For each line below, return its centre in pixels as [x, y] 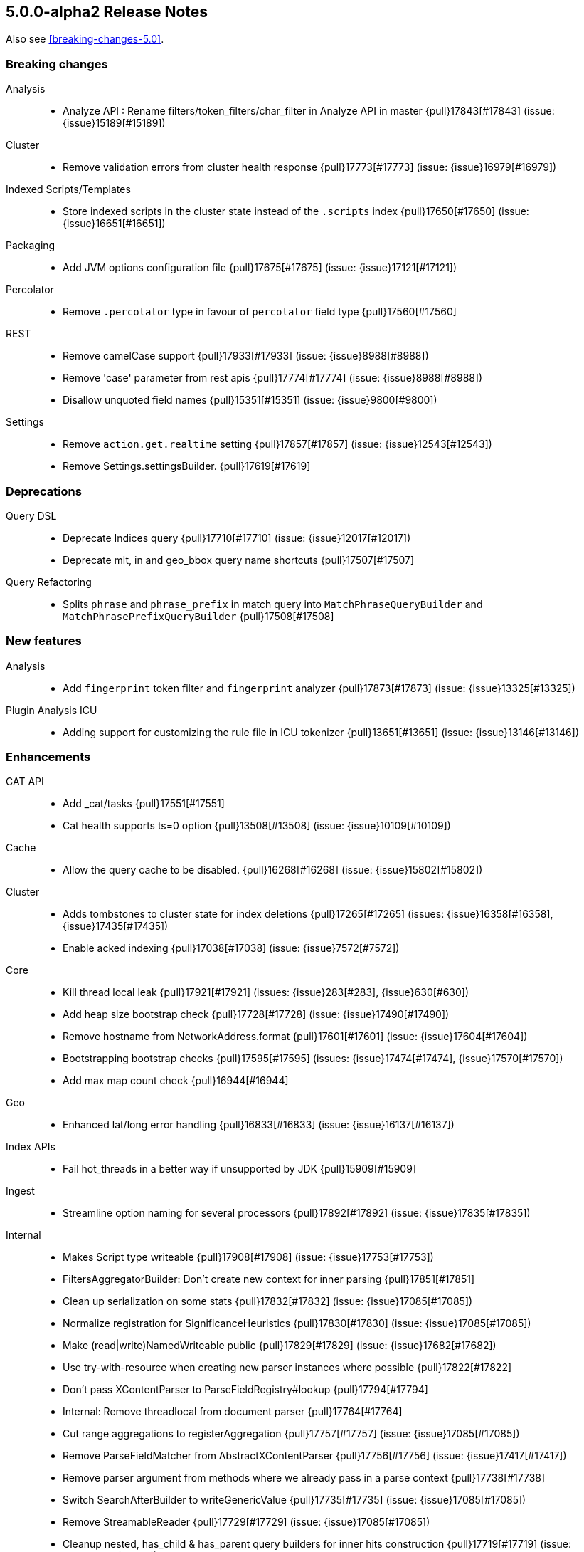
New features [44, 641]
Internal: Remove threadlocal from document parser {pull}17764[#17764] [233, 1412]
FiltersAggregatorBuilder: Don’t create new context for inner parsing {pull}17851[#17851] [269, 1279]
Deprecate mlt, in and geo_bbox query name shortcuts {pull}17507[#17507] [239, 560]
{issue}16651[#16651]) [114, 224]
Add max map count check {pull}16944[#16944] [176, 1081]
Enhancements [48, 757]
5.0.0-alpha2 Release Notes [107, 12]
